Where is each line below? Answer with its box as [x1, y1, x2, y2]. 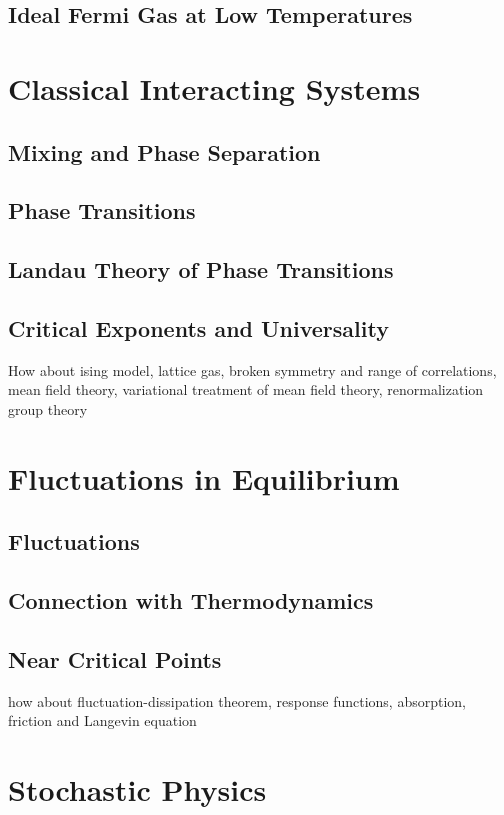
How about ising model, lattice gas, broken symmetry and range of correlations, [8, 359, 497, 380]
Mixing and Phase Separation [8, 136, 321, 167]
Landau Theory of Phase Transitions [8, 254, 394, 285]
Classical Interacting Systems [8, 67, 421, 108]
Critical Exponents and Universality [8, 312, 389, 343]
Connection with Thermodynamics [8, 585, 374, 616]
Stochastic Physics [8, 769, 267, 809]
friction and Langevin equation [8, 710, 197, 731]
